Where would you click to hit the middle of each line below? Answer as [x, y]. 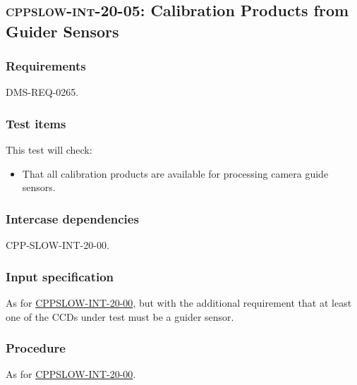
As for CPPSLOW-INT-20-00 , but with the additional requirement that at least [179, 303]
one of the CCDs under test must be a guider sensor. [120, 316]
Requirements [46, 66]
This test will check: [49, 150]
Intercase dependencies [72, 218]
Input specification [60, 276]
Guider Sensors [62, 31]
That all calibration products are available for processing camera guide [175, 173]
